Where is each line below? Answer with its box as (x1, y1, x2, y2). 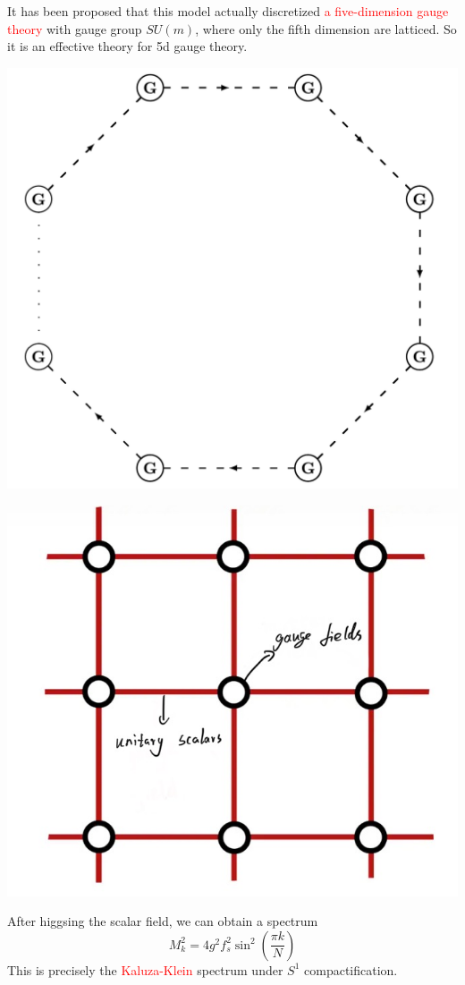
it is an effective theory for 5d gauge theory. (7, 37, 248, 55)
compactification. (304, 960, 398, 979)
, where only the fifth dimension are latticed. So (195, 19, 457, 38)
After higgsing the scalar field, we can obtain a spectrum (7, 912, 318, 930)
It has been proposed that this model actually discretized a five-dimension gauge (7, 2, 449, 20)
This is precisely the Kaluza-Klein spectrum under (7, 960, 283, 979)
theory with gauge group (7, 19, 142, 38)
